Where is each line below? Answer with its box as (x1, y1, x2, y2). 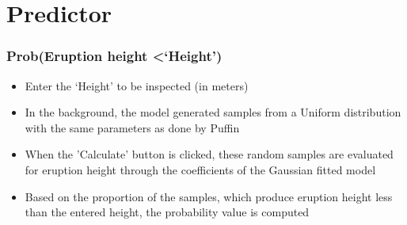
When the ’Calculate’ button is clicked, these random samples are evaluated (25, 146, 394, 162)
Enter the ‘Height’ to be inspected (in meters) (25, 77, 249, 93)
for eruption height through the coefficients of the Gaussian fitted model (25, 161, 376, 177)
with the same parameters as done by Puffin (25, 119, 240, 135)
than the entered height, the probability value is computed (25, 204, 310, 220)
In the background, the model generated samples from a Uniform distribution (25, 104, 401, 120)
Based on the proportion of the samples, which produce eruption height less (25, 188, 393, 204)
